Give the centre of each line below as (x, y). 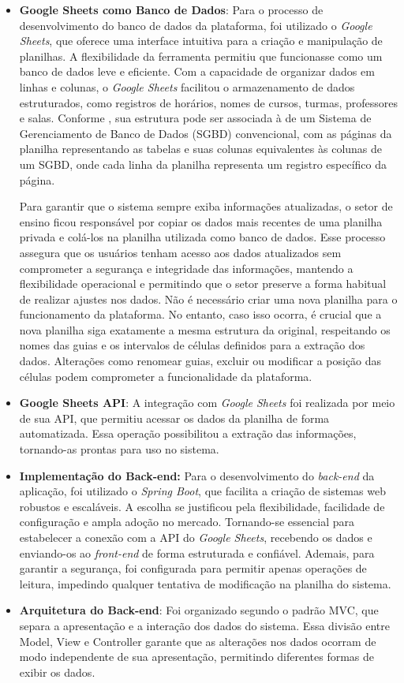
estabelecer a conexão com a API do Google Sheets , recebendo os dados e (196, 537)
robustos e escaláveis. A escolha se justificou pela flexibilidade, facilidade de (202, 506)
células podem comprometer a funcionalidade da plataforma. (166, 376)
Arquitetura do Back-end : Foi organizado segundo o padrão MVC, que (199, 610)
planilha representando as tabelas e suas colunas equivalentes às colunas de (201, 149)
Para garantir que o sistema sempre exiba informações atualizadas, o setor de (206, 206)
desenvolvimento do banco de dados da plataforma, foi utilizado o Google (196, 25)
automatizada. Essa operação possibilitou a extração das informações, (188, 433)
